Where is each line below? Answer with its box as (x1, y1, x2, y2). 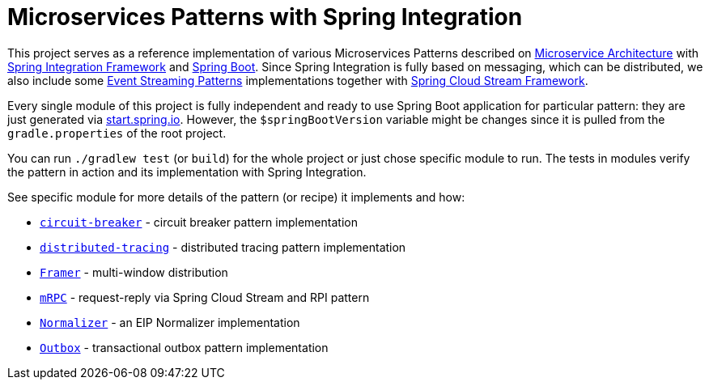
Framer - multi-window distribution (40, 265, 228, 279)
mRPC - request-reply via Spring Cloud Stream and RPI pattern (40, 290, 370, 304)
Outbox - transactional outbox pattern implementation (40, 340, 329, 354)
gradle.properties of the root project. (7, 125, 227, 140)
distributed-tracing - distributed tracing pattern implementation (40, 240, 406, 254)
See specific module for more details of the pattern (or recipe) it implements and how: (7, 189, 465, 204)
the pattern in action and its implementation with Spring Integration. (7, 164, 367, 179)
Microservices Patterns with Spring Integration (7, 3, 523, 31)
